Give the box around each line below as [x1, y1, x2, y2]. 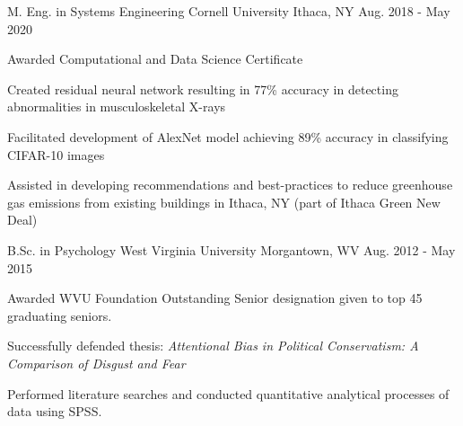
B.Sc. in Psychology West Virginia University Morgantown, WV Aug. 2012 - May [7, 240, 456, 259]
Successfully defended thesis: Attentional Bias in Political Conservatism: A [7, 336, 419, 355]
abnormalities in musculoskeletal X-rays [7, 97, 226, 116]
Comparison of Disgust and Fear [7, 353, 186, 372]
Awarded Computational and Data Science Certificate [7, 49, 303, 68]
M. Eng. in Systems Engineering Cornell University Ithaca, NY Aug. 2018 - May [7, 2, 450, 20]
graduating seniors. [7, 306, 112, 324]
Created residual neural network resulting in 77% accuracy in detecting [7, 79, 398, 98]
